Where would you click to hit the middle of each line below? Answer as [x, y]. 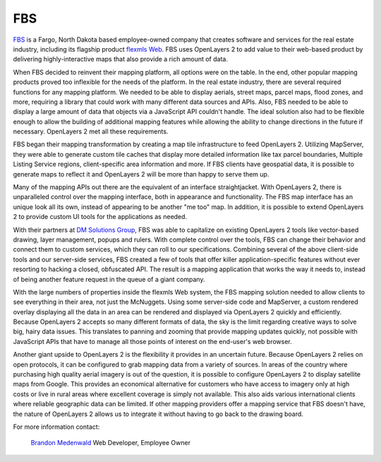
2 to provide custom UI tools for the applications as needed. [100, 217]
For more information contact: [56, 427]
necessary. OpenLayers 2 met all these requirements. [91, 131]
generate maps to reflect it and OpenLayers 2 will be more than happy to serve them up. [141, 174]
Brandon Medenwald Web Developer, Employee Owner [110, 443]
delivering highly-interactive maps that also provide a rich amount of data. [121, 59]
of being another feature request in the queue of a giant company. [109, 279]
